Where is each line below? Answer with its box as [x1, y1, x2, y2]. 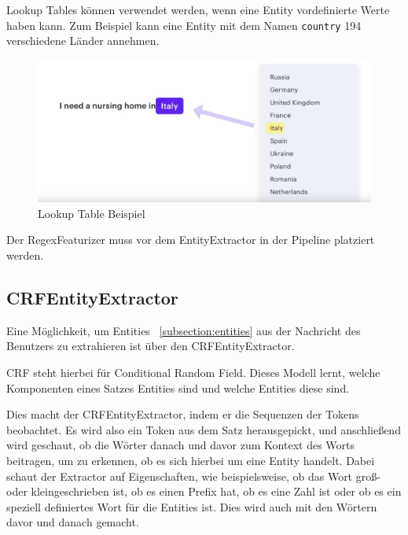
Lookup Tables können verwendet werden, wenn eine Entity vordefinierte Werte [6, 2, 390, 17]
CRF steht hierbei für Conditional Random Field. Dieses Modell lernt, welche [6, 363, 380, 380]
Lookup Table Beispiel [38, 205, 145, 221]
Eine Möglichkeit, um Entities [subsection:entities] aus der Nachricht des [6, 322, 361, 338]
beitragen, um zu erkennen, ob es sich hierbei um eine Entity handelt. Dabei [6, 452, 375, 468]
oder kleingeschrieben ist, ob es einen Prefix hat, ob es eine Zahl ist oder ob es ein [6, 483, 402, 500]
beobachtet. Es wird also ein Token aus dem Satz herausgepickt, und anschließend [6, 421, 401, 437]
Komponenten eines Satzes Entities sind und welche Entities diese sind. [6, 379, 350, 396]
